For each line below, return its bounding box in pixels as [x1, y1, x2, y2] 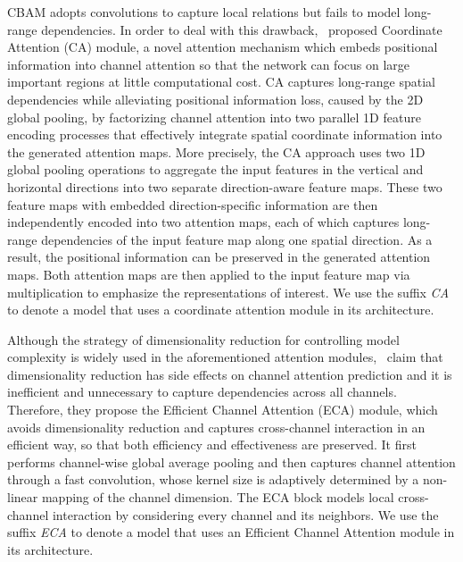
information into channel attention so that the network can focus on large [7, 55, 410, 73]
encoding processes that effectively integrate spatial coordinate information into [7, 125, 442, 144]
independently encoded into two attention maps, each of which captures [7, 213, 400, 231]
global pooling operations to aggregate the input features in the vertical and [7, 160, 424, 179]
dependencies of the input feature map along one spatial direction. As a [41, 230, 433, 248]
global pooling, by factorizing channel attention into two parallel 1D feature [7, 107, 421, 126]
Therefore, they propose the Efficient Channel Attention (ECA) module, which [7, 400, 438, 419]
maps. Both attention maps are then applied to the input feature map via [7, 264, 410, 283]
